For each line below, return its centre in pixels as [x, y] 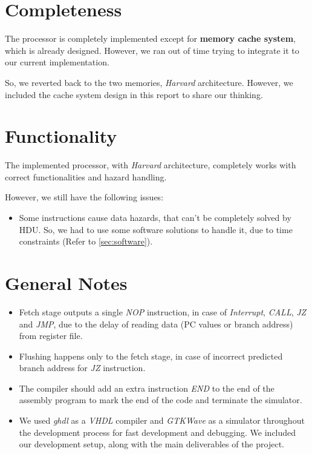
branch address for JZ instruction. [82, 368]
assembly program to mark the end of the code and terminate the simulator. [161, 400]
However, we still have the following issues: [84, 197]
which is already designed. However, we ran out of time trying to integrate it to [152, 50]
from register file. [51, 336]
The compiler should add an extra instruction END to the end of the [147, 388]
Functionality [61, 136]
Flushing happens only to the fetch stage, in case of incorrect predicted [151, 356]
